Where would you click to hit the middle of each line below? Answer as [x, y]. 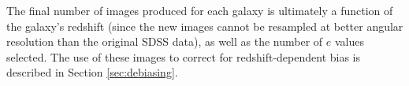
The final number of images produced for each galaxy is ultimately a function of [200, 10]
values [350, 41]
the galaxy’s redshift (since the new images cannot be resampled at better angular [205, 26]
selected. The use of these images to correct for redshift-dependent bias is [184, 56]
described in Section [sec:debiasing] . [92, 72]
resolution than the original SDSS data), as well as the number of [165, 41]
